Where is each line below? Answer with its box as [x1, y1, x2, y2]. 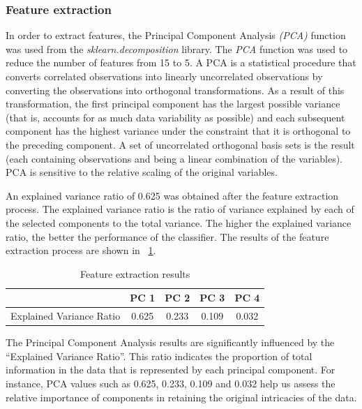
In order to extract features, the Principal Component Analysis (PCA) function [6, 28, 346, 43]
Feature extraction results [80, 266, 190, 281]
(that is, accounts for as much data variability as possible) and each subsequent [6, 110, 345, 124]
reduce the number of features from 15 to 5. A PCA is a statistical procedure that [6, 55, 356, 70]
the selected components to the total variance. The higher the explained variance [6, 215, 352, 230]
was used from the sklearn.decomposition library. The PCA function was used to [6, 41, 348, 56]
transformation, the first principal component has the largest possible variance [6, 96, 340, 111]
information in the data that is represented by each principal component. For [6, 362, 335, 377]
